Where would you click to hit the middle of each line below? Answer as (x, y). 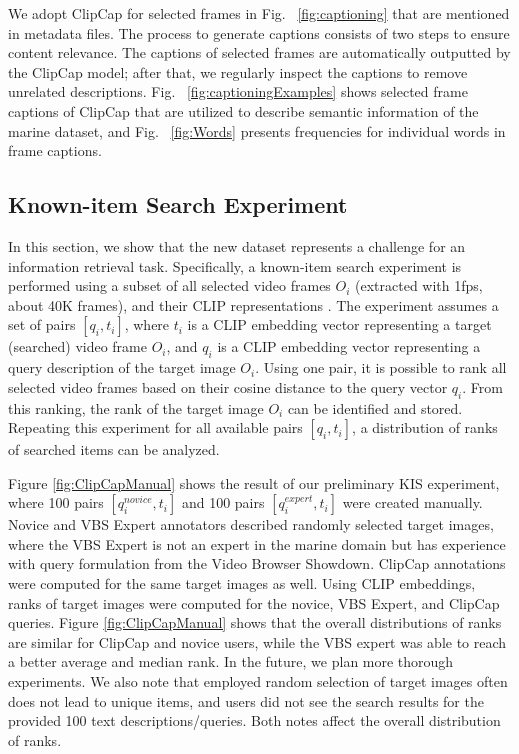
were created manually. (412, 502)
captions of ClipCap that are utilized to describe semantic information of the (243, 110)
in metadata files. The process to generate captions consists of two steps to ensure (259, 32)
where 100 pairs (56, 502)
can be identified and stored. (375, 407)
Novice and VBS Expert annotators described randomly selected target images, (251, 524)
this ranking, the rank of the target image (136, 407)
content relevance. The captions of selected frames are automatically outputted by (259, 52)
